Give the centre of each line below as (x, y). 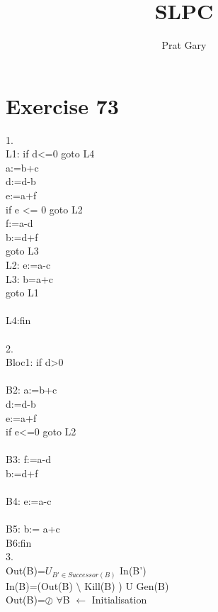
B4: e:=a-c (29, 501)
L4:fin (18, 320)
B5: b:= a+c (33, 529)
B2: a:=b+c (31, 390)
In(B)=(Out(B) (39, 585)
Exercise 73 (62, 105)
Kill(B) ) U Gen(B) (127, 585)
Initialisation (119, 600)
